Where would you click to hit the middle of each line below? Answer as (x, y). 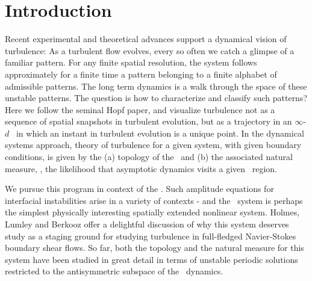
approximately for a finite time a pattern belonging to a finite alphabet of (141, 74)
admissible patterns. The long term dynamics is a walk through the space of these (156, 86)
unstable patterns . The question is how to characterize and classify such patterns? (156, 98)
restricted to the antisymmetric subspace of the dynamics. (114, 271)
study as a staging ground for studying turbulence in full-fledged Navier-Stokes (151, 236)
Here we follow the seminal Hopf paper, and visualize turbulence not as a (140, 109)
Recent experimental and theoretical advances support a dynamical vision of (146, 39)
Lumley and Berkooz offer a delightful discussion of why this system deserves (147, 224)
